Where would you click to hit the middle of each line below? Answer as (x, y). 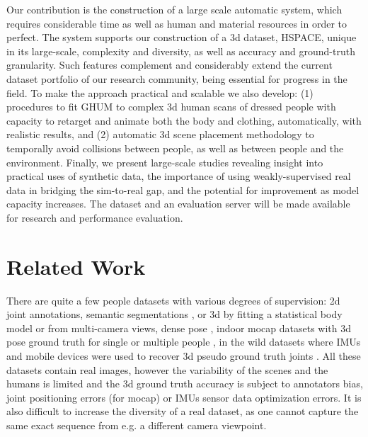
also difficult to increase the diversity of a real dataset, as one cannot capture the (183, 411)
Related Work (76, 266)
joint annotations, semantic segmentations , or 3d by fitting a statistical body (174, 314)
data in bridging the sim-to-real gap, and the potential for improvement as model (183, 189)
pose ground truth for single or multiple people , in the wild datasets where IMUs (184, 342)
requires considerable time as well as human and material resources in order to (177, 23)
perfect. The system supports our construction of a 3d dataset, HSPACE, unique (182, 37)
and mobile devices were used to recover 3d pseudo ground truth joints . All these (184, 356)
